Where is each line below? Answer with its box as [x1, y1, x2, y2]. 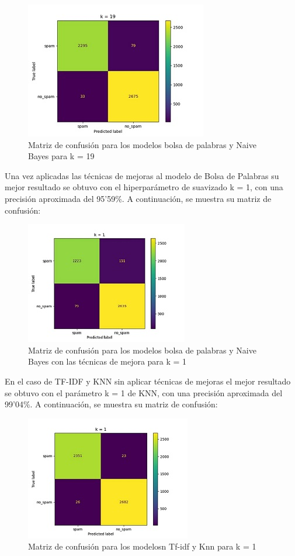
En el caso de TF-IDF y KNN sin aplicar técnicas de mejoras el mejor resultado [5, 375, 291, 387]
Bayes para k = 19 [28, 150, 95, 162]
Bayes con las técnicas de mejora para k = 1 [28, 355, 187, 368]
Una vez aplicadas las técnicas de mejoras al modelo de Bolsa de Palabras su [5, 169, 279, 181]
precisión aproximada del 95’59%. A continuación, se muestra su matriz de [5, 192, 272, 204]
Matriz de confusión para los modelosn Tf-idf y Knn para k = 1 [28, 540, 256, 552]
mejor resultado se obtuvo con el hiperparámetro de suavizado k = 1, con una [5, 181, 283, 193]
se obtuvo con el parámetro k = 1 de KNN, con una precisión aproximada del [5, 386, 283, 399]
